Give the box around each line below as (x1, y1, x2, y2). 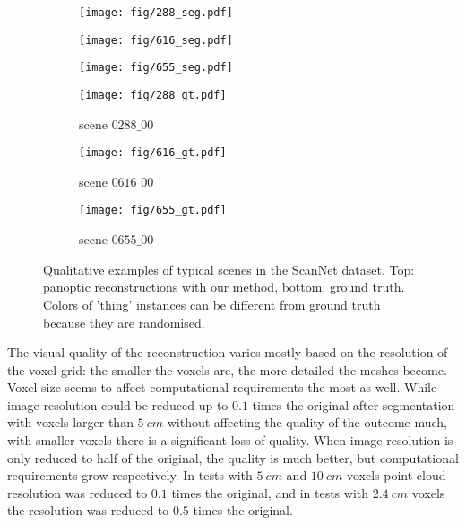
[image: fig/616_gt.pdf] (79, 146, 227, 160)
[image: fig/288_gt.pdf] (79, 88, 227, 101)
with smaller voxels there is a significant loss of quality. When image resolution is (7, 431, 453, 450)
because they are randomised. (43, 312, 205, 331)
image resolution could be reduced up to (7, 395, 229, 414)
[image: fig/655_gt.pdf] (79, 204, 227, 217)
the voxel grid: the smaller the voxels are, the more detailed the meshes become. (7, 360, 447, 379)
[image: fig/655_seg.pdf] (79, 61, 233, 74)
